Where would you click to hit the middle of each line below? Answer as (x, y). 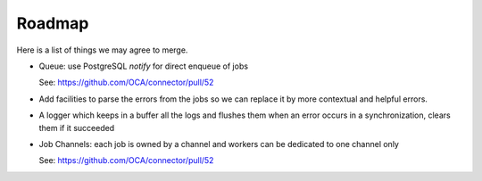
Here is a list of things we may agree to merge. (102, 50)
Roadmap (53, 23)
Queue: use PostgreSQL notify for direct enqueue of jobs (144, 66)
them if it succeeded (77, 128)
